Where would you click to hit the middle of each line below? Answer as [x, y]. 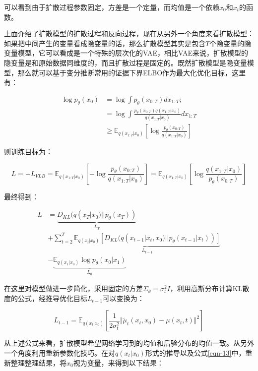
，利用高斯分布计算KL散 [210, 288]
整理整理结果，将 [38, 362]
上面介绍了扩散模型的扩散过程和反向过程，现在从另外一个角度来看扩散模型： [129, 33]
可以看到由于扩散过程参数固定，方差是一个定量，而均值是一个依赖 [112, 7]
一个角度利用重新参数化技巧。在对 [60, 352]
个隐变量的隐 [230, 43]
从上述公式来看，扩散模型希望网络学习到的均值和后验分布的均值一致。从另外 [129, 343]
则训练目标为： [28, 152]
